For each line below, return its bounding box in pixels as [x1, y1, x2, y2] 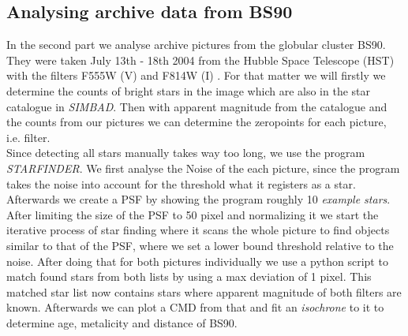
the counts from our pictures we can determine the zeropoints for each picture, [6, 114, 387, 130]
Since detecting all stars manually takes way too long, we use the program [6, 144, 365, 161]
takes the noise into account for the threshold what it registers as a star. [6, 175, 356, 192]
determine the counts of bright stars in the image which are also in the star [6, 82, 370, 99]
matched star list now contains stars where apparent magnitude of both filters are [6, 283, 402, 300]
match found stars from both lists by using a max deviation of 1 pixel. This [6, 268, 372, 285]
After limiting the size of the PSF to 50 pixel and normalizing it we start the [6, 206, 379, 222]
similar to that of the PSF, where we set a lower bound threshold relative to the [6, 237, 394, 253]
